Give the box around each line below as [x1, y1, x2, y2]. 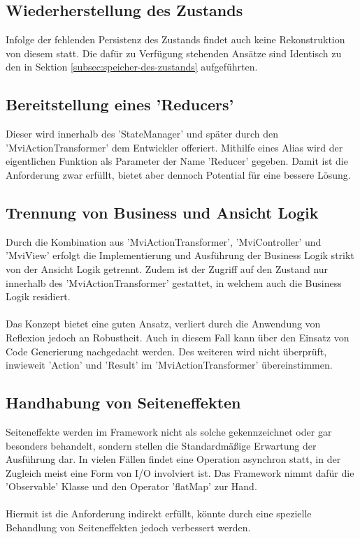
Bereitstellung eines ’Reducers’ [6, 94, 234, 115]
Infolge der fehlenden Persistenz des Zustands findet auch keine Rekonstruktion [6, 32, 345, 47]
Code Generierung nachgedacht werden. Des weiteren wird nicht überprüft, [6, 344, 327, 358]
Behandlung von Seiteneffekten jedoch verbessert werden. [6, 520, 251, 535]
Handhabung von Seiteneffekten [6, 392, 241, 413]
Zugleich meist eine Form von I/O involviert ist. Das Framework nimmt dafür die [6, 465, 354, 480]
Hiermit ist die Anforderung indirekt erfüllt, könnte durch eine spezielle [6, 506, 312, 521]
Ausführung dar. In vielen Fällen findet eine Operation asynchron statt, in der [6, 452, 341, 466]
